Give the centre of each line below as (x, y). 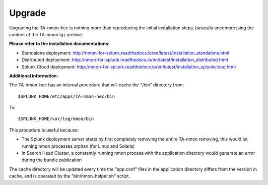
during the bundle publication (52, 160)
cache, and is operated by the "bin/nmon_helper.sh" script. (69, 176)
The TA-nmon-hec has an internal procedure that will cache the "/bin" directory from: (97, 85)
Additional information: (34, 76)
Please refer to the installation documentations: (59, 44)
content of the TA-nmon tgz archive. (46, 34)
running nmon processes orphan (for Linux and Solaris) (78, 146)
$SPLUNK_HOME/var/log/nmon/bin (56, 119)
